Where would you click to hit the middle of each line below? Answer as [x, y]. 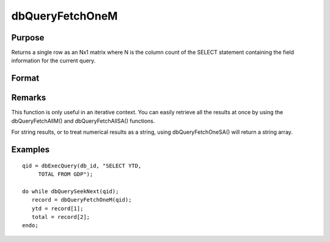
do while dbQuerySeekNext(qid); [71, 191]
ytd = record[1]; [57, 208]
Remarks [29, 98]
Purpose [28, 38]
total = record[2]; [61, 217]
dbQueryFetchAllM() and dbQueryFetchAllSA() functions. [83, 121]
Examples [31, 149]
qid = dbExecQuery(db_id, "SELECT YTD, [82, 166]
